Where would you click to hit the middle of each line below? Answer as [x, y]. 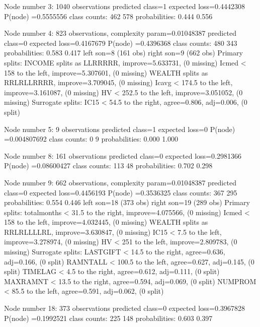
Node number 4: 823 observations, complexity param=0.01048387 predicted [120, 33]
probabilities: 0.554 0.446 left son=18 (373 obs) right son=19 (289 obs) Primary [127, 202]
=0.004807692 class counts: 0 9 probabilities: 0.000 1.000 [91, 139]
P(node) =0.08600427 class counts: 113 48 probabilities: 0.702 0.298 [108, 166]
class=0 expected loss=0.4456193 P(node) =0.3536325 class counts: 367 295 [121, 192]
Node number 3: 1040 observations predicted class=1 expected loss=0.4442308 [124, 6]
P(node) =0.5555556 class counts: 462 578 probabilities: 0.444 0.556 [108, 16]
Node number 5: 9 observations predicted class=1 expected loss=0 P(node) [120, 129]
